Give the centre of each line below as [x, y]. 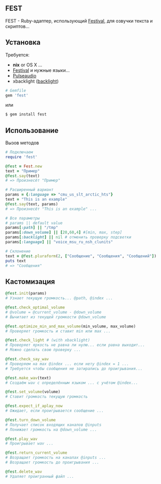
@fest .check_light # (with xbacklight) [48, 340]
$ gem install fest [26, 114]
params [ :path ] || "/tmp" [32, 228]
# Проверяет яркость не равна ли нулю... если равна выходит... [75, 345]
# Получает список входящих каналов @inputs [53, 425]
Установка [23, 42]
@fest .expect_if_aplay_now [34, 406]
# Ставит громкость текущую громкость [47, 397]
